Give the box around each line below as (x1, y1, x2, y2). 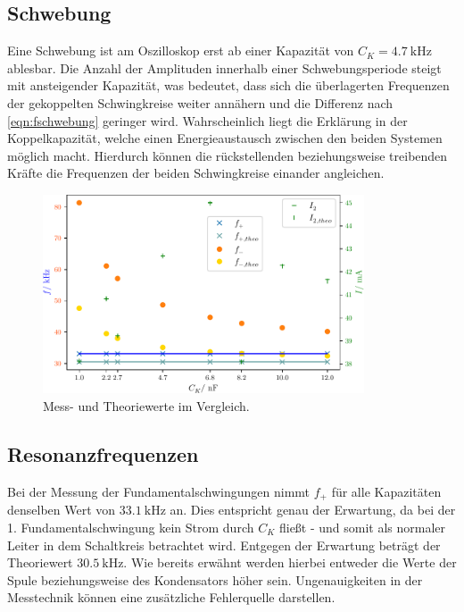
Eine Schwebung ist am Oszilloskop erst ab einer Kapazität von (7, 41, 354, 60)
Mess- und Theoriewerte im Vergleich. (43, 397, 250, 415)
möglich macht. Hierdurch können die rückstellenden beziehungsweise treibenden (7, 146, 448, 164)
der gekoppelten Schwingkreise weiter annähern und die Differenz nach (7, 93, 394, 112)
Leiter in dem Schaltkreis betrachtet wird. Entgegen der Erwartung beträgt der (7, 535, 441, 554)
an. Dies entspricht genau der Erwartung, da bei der (170, 500, 456, 519)
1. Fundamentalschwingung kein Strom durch (7, 517, 254, 536)
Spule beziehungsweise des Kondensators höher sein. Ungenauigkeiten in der (7, 570, 423, 589)
